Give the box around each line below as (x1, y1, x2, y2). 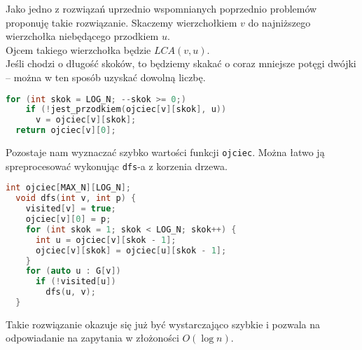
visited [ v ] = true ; (25, 204, 116, 214)
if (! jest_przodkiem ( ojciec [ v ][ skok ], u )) (25, 104, 227, 115)
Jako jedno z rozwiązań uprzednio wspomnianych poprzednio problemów (6, 1, 317, 15)
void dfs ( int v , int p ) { (15, 193, 137, 204)
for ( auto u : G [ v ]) (25, 266, 121, 276)
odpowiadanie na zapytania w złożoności (6, 330, 179, 345)
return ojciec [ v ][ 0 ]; (15, 125, 116, 136)
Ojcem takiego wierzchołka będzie (6, 42, 151, 57)
